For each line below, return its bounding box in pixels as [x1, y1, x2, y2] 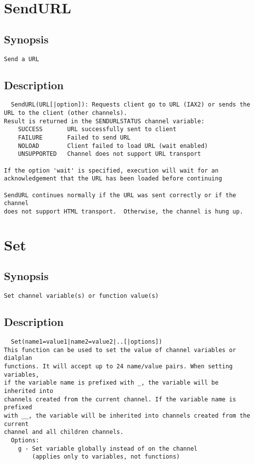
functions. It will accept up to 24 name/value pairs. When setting [4, 363, 233, 370]
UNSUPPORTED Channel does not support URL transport [18, 150, 201, 158]
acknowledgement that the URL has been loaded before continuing [4, 175, 222, 182]
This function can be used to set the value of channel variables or [4, 346, 236, 354]
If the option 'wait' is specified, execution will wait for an [4, 167, 219, 174]
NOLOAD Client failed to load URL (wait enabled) [18, 142, 208, 149]
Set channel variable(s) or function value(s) [4, 292, 159, 300]
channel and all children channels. [4, 428, 124, 436]
